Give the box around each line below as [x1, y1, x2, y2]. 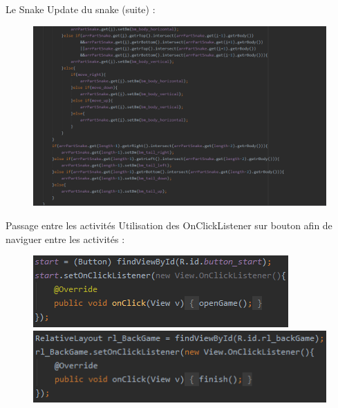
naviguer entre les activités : [6, 231, 125, 246]
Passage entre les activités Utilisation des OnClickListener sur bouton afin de [6, 218, 332, 233]
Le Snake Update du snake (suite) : [6, 2, 156, 16]
